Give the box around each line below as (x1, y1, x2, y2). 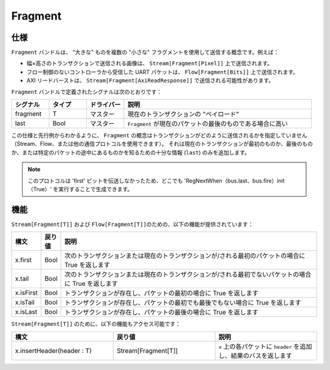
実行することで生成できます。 (58, 185, 133, 192)
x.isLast (15, 308, 38, 316)
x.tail (15, 275, 29, 283)
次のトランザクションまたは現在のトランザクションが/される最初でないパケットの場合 (64, 270, 312, 279)
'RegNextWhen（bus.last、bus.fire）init (184, 177, 285, 184)
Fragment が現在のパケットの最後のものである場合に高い (127, 120, 288, 128)
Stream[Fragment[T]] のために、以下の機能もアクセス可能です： (11, 321, 181, 328)
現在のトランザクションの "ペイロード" (127, 110, 240, 118)
